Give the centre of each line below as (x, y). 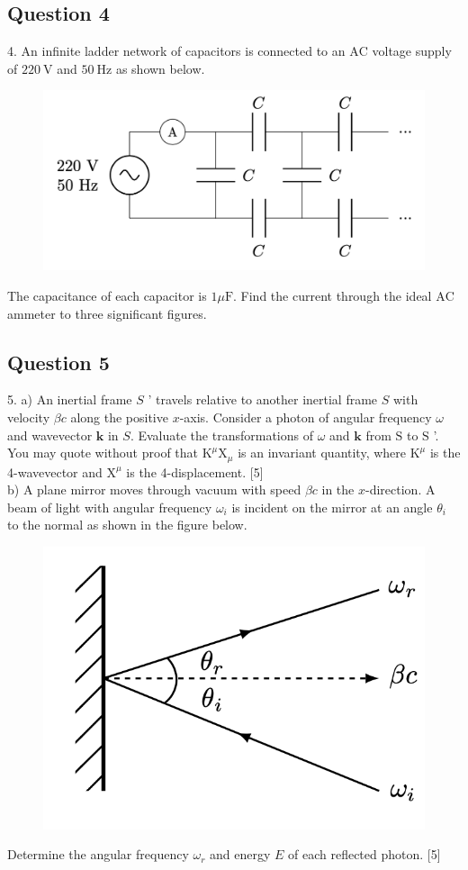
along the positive (119, 417)
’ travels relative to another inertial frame (263, 399)
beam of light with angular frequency (110, 507)
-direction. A (400, 489)
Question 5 (58, 362)
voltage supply (412, 51)
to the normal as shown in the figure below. (127, 525)
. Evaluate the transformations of (221, 435)
